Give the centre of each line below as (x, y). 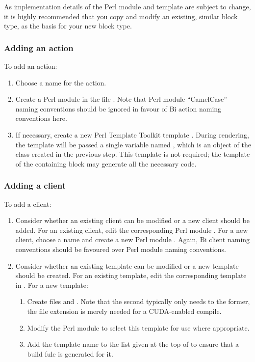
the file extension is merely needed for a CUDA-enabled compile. (124, 311)
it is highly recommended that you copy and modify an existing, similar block (121, 16)
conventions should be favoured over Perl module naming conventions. (121, 249)
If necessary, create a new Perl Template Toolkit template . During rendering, (132, 134)
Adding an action (39, 47)
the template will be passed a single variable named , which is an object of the (133, 144)
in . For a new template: (52, 285)
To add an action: (31, 66)
